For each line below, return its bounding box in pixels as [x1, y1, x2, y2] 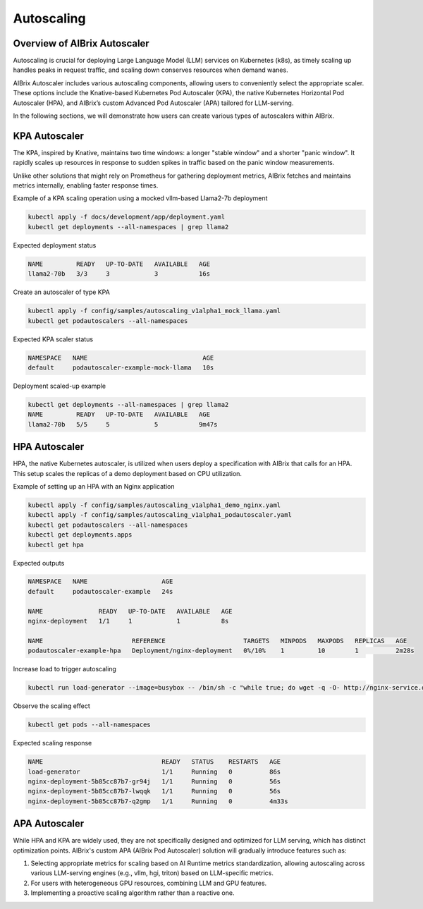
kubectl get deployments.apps [27, 531, 133, 539]
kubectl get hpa [27, 540, 85, 549]
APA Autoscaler [13, 818, 85, 830]
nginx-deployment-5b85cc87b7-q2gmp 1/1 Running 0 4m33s [27, 797, 288, 805]
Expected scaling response [13, 739, 92, 748]
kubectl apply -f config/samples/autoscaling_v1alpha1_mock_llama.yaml [27, 307, 281, 315]
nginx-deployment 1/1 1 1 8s [27, 617, 229, 626]
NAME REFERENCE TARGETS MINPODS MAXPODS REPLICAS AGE [27, 637, 407, 645]
